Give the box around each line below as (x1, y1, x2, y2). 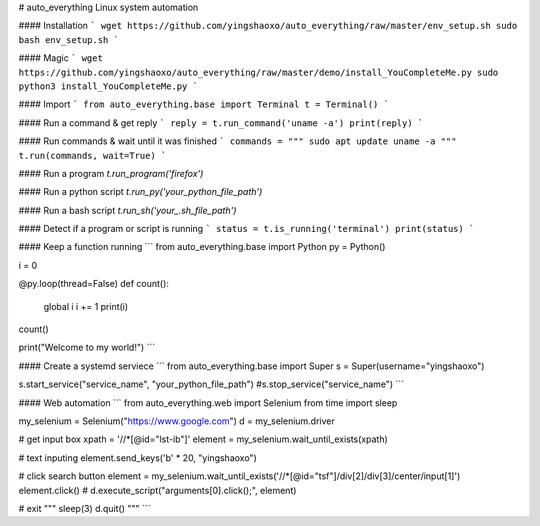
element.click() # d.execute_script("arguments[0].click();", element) (18, 484, 297, 496)
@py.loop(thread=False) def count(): (18, 278, 170, 290)
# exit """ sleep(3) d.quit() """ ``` (18, 502, 151, 514)
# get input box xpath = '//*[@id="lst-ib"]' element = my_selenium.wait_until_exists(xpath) (18, 433, 389, 445)
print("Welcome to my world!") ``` (18, 341, 156, 354)
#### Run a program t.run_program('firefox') (18, 167, 204, 179)
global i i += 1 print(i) (43, 300, 129, 312)
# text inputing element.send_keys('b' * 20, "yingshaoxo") (18, 451, 257, 464)
